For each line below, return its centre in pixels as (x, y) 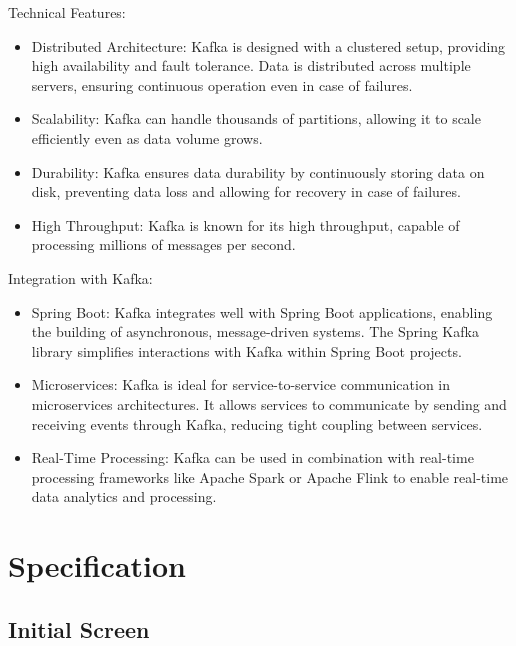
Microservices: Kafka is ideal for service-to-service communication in (241, 384)
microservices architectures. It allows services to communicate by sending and (269, 403)
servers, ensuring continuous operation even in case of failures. (222, 84)
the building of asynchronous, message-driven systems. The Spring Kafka (255, 331)
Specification (97, 565)
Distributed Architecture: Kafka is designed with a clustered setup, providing (268, 45)
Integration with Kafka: (80, 277)
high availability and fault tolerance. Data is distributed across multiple (251, 65)
